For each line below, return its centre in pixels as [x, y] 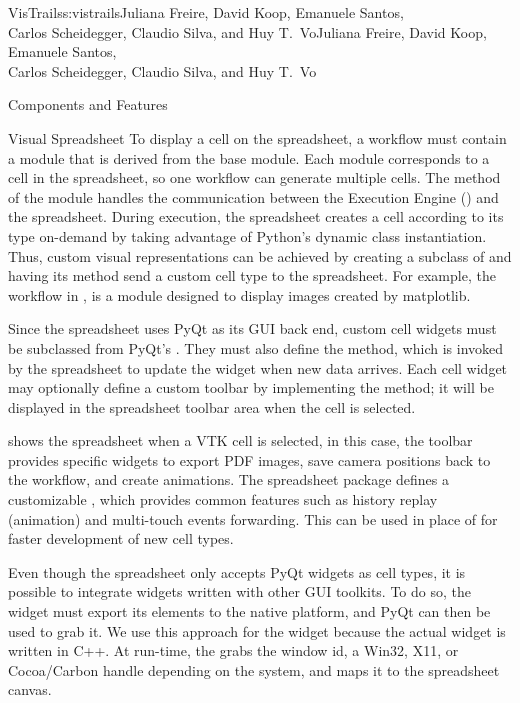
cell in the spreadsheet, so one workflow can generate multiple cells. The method [254, 177]
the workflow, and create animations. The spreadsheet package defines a [228, 479]
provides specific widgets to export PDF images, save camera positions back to [249, 459]
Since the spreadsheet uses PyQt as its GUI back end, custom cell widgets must [252, 328]
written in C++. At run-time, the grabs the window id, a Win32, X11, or [233, 650]
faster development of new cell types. [121, 538]
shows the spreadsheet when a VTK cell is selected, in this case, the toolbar [240, 440]
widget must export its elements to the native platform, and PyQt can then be [249, 611]
